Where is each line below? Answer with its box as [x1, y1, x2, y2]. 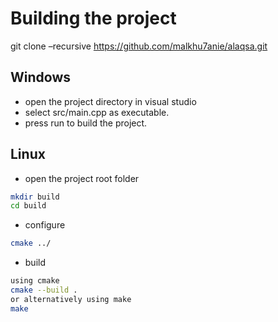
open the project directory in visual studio [24, 95, 197, 107]
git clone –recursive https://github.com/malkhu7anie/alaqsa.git [10, 40, 268, 52]
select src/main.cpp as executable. [24, 106, 170, 118]
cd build [10, 201, 47, 211]
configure [24, 219, 66, 231]
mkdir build [10, 192, 60, 202]
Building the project [10, 7, 177, 30]
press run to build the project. [24, 117, 148, 129]
